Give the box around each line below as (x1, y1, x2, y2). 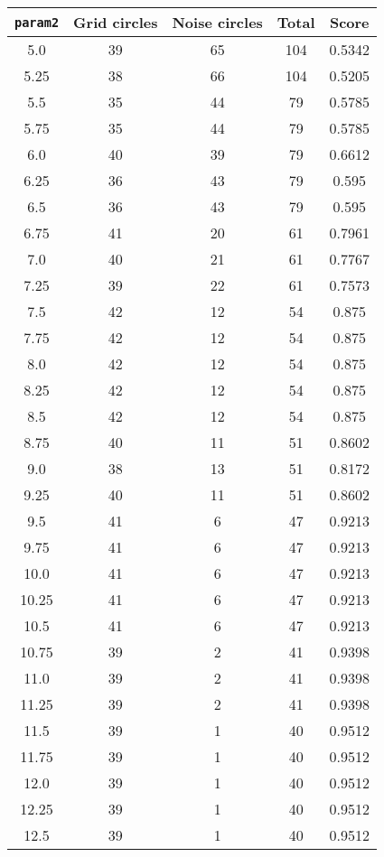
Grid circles (73, 12, 158, 33)
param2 (14, 14, 60, 30)
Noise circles (172, 12, 263, 33)
